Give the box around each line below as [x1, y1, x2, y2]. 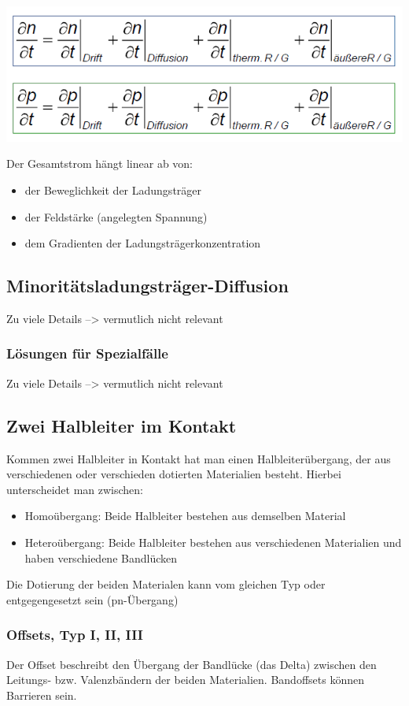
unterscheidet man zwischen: [6, 481, 144, 497]
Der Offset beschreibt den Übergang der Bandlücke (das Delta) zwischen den [6, 656, 377, 672]
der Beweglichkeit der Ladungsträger [24, 181, 202, 198]
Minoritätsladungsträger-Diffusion [6, 273, 289, 298]
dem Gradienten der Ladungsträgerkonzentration [24, 235, 261, 251]
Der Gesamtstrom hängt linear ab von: [6, 155, 193, 172]
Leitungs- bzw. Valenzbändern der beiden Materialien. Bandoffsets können [6, 671, 364, 688]
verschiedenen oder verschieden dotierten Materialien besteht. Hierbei [6, 466, 341, 482]
